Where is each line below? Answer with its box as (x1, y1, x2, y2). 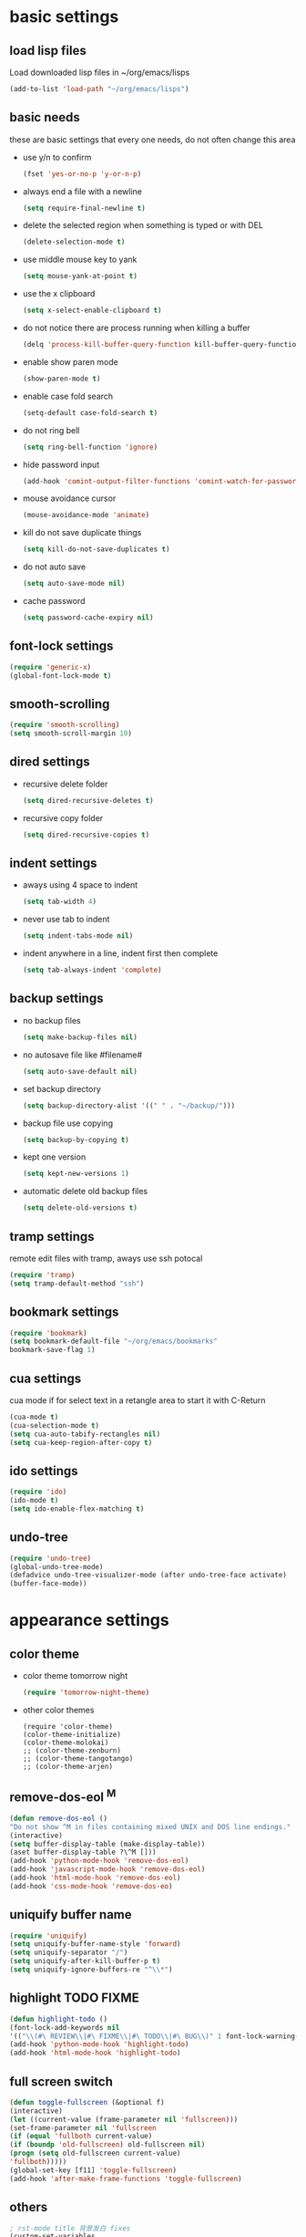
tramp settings (9, 1229, 95, 1244)
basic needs (9, 109, 80, 125)
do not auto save (22, 561, 87, 572)
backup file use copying (22, 1118, 114, 1129)
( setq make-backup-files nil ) (22, 1033, 138, 1042)
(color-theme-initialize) (22, 1731, 121, 1740)
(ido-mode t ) (9, 1496, 59, 1505)
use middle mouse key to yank (22, 254, 138, 265)
